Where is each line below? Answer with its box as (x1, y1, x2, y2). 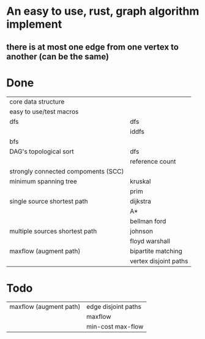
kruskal (130, 177, 151, 185)
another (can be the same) (6, 51, 109, 62)
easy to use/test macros (9, 107, 79, 116)
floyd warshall (130, 237, 170, 245)
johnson (130, 227, 153, 235)
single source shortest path (9, 197, 88, 205)
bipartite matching (130, 246, 182, 255)
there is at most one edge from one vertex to (6, 42, 179, 52)
